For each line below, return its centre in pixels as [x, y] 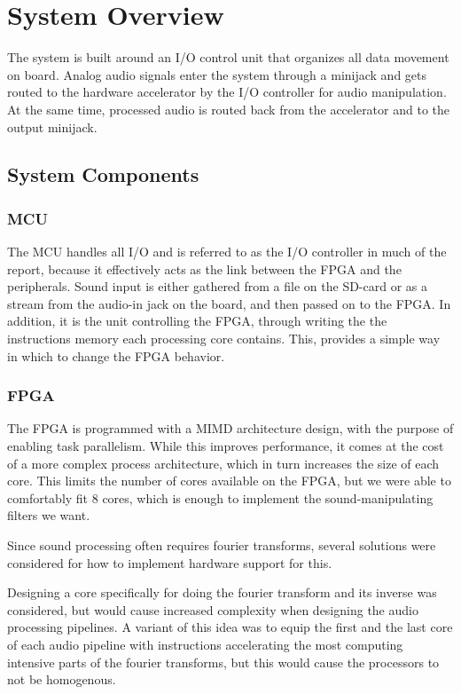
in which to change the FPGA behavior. [116, 355]
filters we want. [49, 515]
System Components [103, 174]
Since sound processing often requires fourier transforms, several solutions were [222, 545]
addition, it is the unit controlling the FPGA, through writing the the [197, 321]
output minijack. [52, 126]
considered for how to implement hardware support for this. [170, 562]
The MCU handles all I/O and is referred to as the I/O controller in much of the [227, 252]
